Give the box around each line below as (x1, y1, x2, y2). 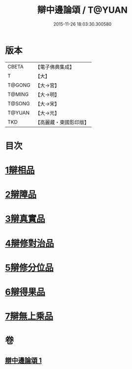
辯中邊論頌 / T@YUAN (37, 4, 128, 16)
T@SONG (7, 100, 30, 107)
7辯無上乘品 (5, 311, 53, 322)
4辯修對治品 (5, 238, 54, 249)
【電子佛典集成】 (35, 63, 75, 70)
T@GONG (7, 82, 30, 89)
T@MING (7, 91, 29, 97)
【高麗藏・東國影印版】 (35, 119, 89, 125)
